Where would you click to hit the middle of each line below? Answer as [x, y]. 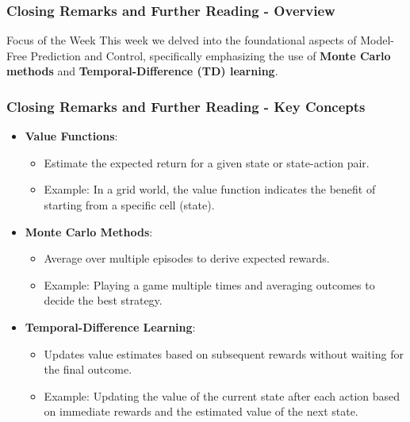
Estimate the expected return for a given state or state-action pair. [207, 162]
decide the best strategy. [103, 300]
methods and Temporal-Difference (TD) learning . [142, 71]
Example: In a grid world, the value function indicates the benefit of [210, 189]
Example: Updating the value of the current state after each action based [222, 395]
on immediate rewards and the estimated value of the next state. [201, 411]
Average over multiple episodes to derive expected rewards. [187, 258]
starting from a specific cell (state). [129, 205]
